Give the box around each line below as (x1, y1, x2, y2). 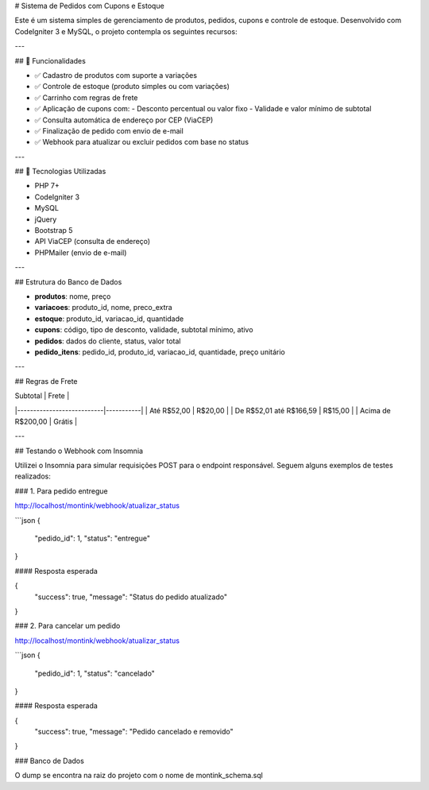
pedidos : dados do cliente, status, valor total (34, 336, 181, 346)
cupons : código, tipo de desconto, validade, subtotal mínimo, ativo (34, 325, 253, 335)
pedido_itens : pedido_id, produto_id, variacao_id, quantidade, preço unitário (34, 347, 286, 357)
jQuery (34, 215, 57, 224)
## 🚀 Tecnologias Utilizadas (14, 167, 106, 176)
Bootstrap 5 (34, 226, 73, 235)
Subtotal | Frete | (14, 391, 70, 401)
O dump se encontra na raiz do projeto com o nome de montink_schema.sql (14, 771, 264, 780)
